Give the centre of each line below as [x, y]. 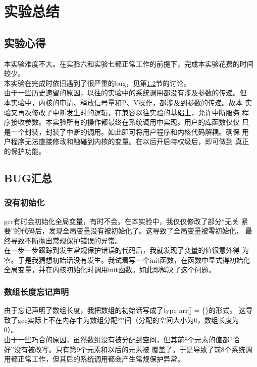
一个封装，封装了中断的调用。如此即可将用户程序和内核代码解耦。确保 [125, 131]
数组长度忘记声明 [36, 292]
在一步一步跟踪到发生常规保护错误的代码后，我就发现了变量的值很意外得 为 [127, 250]
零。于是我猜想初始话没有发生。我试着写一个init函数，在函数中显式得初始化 [127, 259]
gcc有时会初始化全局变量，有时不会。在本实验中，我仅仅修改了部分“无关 [122, 221]
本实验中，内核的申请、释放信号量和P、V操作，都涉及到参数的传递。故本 [124, 102]
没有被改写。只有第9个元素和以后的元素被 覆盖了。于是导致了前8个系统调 [133, 349]
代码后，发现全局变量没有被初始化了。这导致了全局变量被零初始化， [132, 231]
